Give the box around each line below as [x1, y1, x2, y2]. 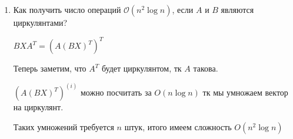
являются [221, 4, 254, 15]
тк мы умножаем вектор [202, 86, 288, 99]
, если [172, 4, 194, 15]
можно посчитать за [80, 86, 152, 99]
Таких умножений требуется [13, 120, 114, 133]
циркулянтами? [13, 16, 68, 28]
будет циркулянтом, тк [101, 62, 182, 74]
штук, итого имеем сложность [124, 120, 232, 133]
